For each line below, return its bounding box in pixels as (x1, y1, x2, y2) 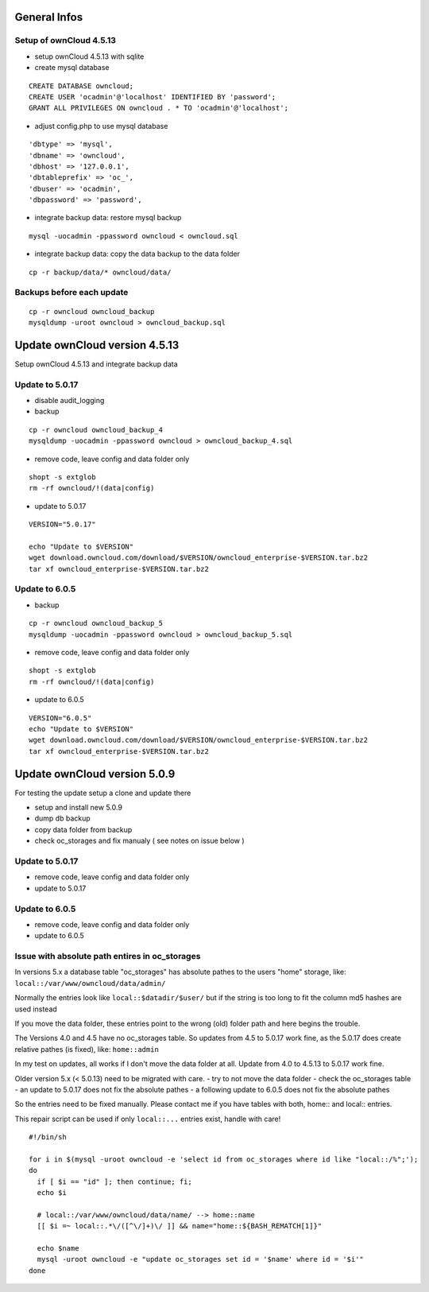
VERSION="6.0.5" (29, 713, 92, 723)
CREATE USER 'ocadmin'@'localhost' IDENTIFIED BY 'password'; (29, 92, 276, 101)
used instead (14, 1004, 57, 1014)
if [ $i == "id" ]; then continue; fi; (37, 1177, 192, 1186)
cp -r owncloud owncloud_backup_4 (29, 425, 163, 434)
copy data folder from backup (34, 824, 133, 834)
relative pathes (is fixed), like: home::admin (14, 1044, 159, 1053)
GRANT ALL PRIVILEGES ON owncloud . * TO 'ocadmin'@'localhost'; (29, 103, 289, 113)
